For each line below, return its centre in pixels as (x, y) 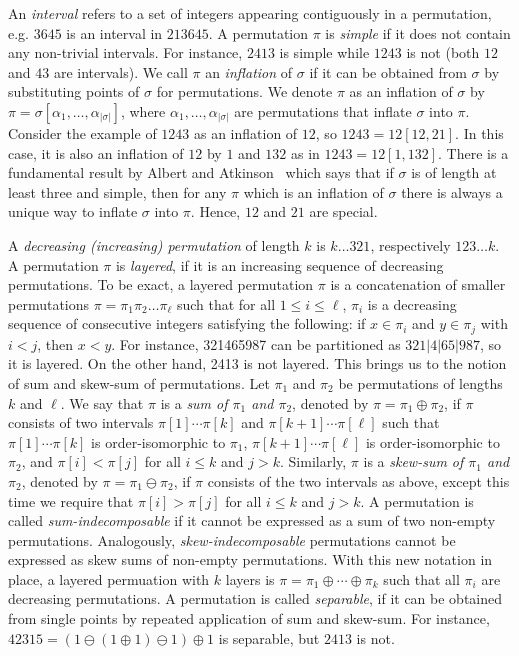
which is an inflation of (313, 191)
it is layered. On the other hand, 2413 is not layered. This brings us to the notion (257, 363)
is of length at (454, 172)
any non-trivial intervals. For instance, (125, 52)
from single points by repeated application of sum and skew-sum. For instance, (249, 618)
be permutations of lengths (420, 382)
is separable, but (269, 637)
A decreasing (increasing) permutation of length (154, 244)
